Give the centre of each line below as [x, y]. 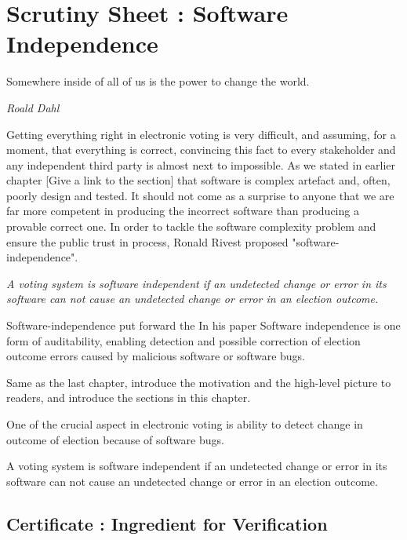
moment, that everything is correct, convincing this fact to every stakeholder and [201, 150]
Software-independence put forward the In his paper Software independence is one [203, 325]
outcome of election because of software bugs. [115, 439]
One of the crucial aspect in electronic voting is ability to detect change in [185, 424]
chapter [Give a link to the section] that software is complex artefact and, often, [198, 180]
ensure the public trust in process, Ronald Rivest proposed [147, 241]
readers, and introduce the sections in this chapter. [129, 398]
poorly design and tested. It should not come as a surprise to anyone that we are [200, 195]
